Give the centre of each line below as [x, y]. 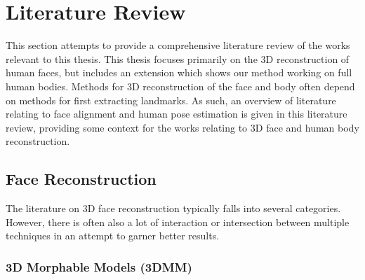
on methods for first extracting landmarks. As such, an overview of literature [171, 100]
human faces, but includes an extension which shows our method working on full [179, 72]
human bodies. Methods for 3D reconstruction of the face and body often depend [180, 86]
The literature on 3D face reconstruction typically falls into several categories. [173, 208]
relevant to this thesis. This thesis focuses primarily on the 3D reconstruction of [178, 58]
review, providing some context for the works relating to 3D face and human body [182, 127]
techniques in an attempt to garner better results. [113, 236]
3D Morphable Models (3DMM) [99, 266]
